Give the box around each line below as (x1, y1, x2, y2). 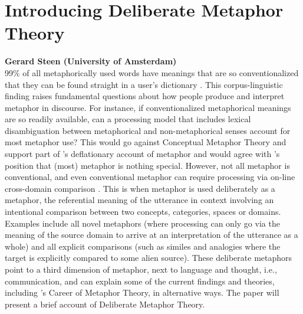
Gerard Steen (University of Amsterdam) (5, 55, 177, 67)
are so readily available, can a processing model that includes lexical (5, 113, 251, 125)
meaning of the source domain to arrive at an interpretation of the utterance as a (5, 228, 298, 241)
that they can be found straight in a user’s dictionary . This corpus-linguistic (5, 78, 283, 90)
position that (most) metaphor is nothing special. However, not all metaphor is (5, 159, 290, 171)
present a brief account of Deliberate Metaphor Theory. (5, 297, 205, 310)
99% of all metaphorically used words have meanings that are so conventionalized (5, 66, 299, 78)
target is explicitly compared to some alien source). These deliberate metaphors (5, 251, 292, 264)
